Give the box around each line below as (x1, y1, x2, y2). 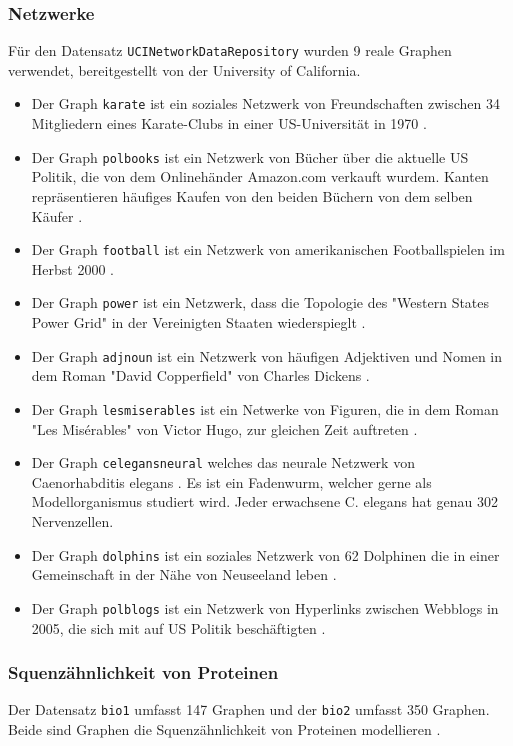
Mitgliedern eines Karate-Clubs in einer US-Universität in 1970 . (31, 113, 427, 134)
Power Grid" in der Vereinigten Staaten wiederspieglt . (31, 312, 366, 333)
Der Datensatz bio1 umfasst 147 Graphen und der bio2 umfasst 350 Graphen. (8, 699, 490, 720)
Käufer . (31, 205, 83, 226)
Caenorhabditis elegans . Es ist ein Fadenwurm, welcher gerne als (31, 471, 432, 492)
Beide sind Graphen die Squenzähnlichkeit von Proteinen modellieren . (8, 718, 441, 739)
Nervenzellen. (31, 511, 114, 531)
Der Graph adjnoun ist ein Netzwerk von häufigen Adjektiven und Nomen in (31, 345, 503, 366)
